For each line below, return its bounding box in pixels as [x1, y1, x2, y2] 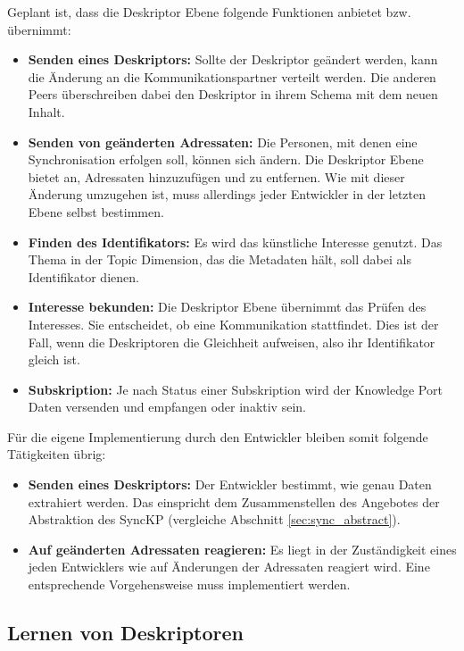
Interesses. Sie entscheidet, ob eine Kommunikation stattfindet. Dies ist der [28, 314, 439, 333]
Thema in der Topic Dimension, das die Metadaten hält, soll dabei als [28, 250, 411, 269]
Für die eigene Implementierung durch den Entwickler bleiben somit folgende [7, 427, 428, 446]
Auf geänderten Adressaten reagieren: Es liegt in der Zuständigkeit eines [28, 539, 457, 558]
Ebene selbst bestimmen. [28, 202, 164, 221]
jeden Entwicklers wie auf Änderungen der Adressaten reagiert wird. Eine [28, 557, 430, 576]
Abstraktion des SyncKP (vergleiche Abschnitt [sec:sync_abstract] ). [28, 510, 401, 529]
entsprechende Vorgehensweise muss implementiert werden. [28, 575, 351, 594]
